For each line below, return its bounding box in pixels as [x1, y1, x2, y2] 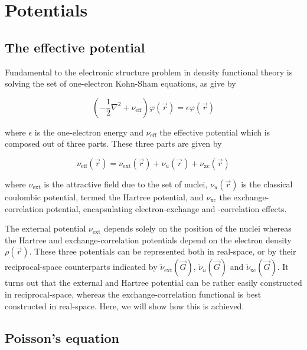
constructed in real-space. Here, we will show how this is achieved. [5, 299, 244, 312]
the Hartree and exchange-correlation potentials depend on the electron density [5, 233, 292, 246]
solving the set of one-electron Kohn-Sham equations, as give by [5, 77, 236, 90]
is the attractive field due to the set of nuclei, [44, 177, 208, 190]
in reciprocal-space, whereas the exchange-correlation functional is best [5, 288, 262, 300]
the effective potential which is [159, 126, 270, 138]
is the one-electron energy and [34, 126, 143, 138]
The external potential [5, 222, 86, 235]
